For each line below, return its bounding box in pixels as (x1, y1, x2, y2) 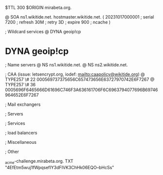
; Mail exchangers (5, 101, 41, 107)
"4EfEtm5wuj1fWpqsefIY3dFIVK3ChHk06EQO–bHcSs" (5, 164, 114, 170)
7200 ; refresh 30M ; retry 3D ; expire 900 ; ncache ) (5, 19, 111, 25)
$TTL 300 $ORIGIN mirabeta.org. (5, 5, 72, 10)
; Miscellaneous (5, 139, 36, 145)
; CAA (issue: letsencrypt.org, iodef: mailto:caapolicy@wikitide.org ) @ (5, 71, 145, 77)
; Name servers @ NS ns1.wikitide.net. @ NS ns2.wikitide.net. (5, 61, 128, 68)
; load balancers (5, 130, 37, 136)
